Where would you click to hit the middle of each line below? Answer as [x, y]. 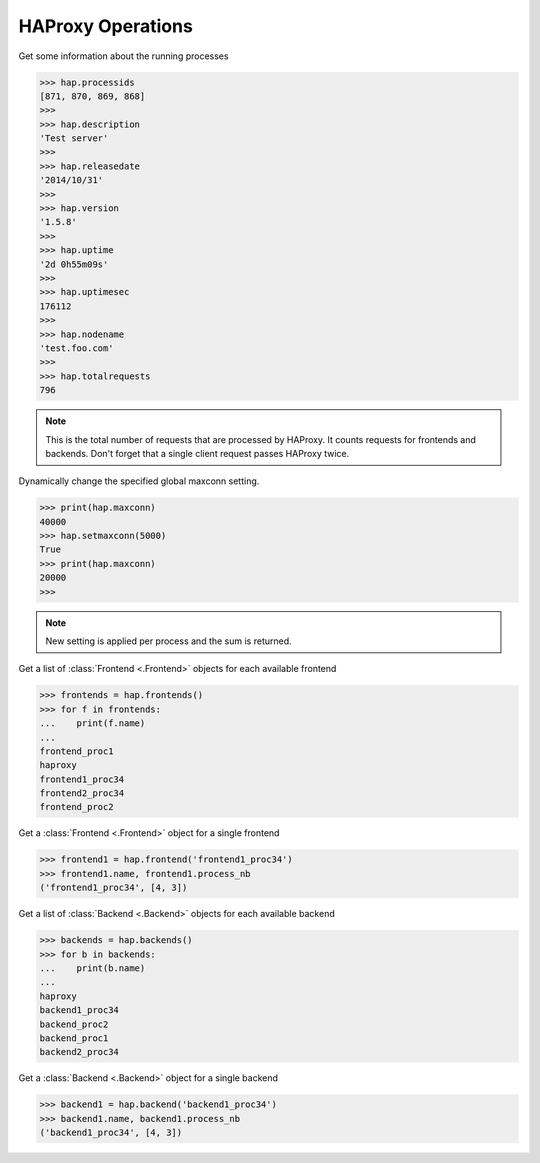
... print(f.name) [92, 723]
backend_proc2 [74, 1024]
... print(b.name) [92, 968]
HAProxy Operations [106, 26]
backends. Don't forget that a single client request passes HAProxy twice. [197, 453]
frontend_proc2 [76, 807]
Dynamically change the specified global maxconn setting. [139, 481]
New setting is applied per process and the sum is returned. [168, 641]
